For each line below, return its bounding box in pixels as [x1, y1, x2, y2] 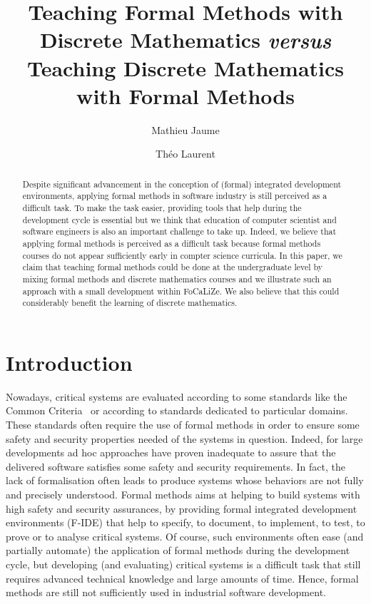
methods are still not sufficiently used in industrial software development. [6, 585, 326, 600]
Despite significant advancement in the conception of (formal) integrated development [22, 178, 342, 190]
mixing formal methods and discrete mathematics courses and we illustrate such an [22, 272, 332, 285]
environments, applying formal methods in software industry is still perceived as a [22, 190, 327, 202]
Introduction [6, 347, 133, 377]
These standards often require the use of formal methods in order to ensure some [6, 417, 360, 432]
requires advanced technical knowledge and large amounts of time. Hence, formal [6, 570, 359, 585]
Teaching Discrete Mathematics [26, 53, 345, 82]
